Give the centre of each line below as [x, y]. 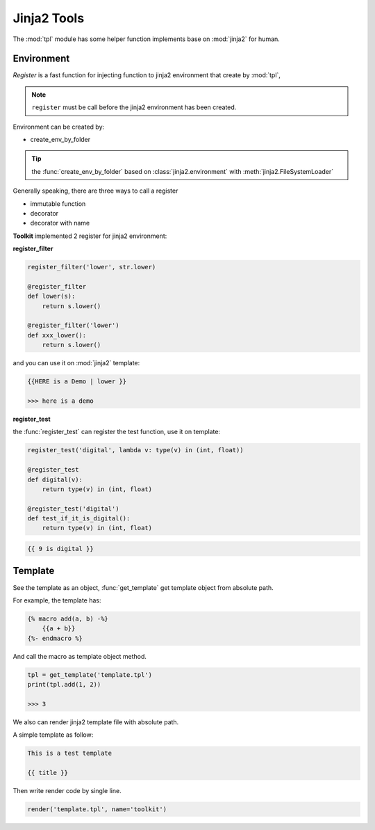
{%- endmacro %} [55, 638]
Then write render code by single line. [67, 790]
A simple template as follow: [53, 735]
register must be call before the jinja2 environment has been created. [134, 107]
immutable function [58, 203]
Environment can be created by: [59, 127]
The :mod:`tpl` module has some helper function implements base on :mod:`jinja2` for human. [147, 39]
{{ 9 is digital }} [60, 549]
